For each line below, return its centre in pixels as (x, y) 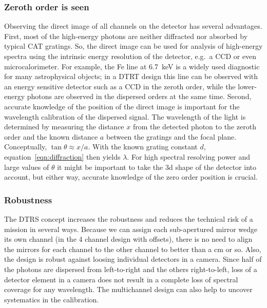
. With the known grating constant (143, 147)
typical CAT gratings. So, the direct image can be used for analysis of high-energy (133, 46)
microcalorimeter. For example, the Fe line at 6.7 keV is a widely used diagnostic (132, 66)
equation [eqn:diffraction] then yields (62, 156)
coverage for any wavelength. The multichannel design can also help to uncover (128, 289)
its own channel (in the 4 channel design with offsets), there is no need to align (128, 239)
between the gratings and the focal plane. (171, 136)
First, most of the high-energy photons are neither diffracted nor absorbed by (126, 36)
